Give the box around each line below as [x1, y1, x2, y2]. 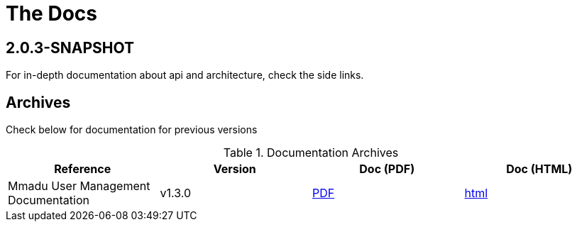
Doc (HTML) [506, 162, 573, 177]
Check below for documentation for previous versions [6, 123, 258, 136]
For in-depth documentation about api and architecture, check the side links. [6, 69, 364, 82]
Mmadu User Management [8, 179, 150, 194]
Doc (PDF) [359, 162, 415, 177]
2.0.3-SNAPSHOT [6, 38, 135, 57]
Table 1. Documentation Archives [223, 145, 399, 160]
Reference [54, 162, 111, 177]
